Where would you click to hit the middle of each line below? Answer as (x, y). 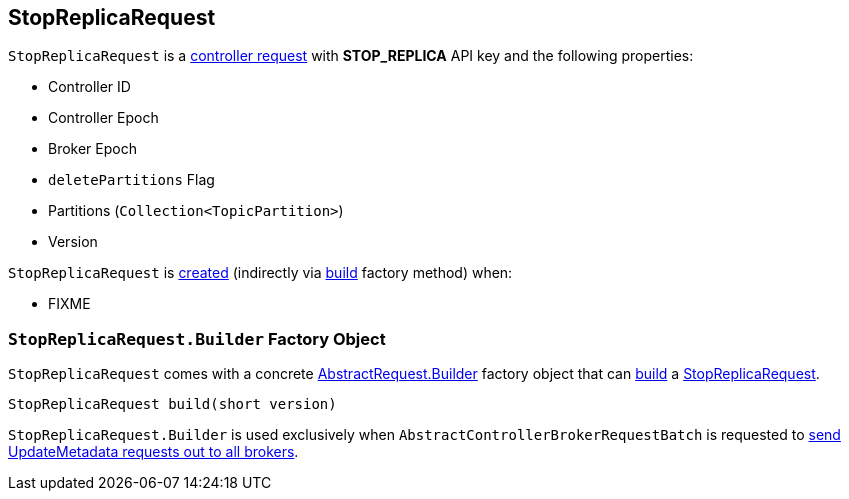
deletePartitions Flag (131, 180)
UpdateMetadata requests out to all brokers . (153, 452)
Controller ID (89, 87)
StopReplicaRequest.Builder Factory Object (197, 338)
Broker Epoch (92, 149)
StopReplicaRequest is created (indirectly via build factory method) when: (260, 273)
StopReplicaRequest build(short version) (172, 404)
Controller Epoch (103, 118)
